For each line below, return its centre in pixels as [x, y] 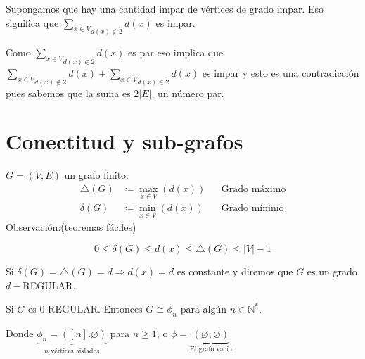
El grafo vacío [211, 349]
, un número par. [188, 93]
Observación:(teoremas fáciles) [71, 227]
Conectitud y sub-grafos [124, 141]
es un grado [332, 271]
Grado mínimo [252, 209]
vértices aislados [75, 351]
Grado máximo [254, 189]
